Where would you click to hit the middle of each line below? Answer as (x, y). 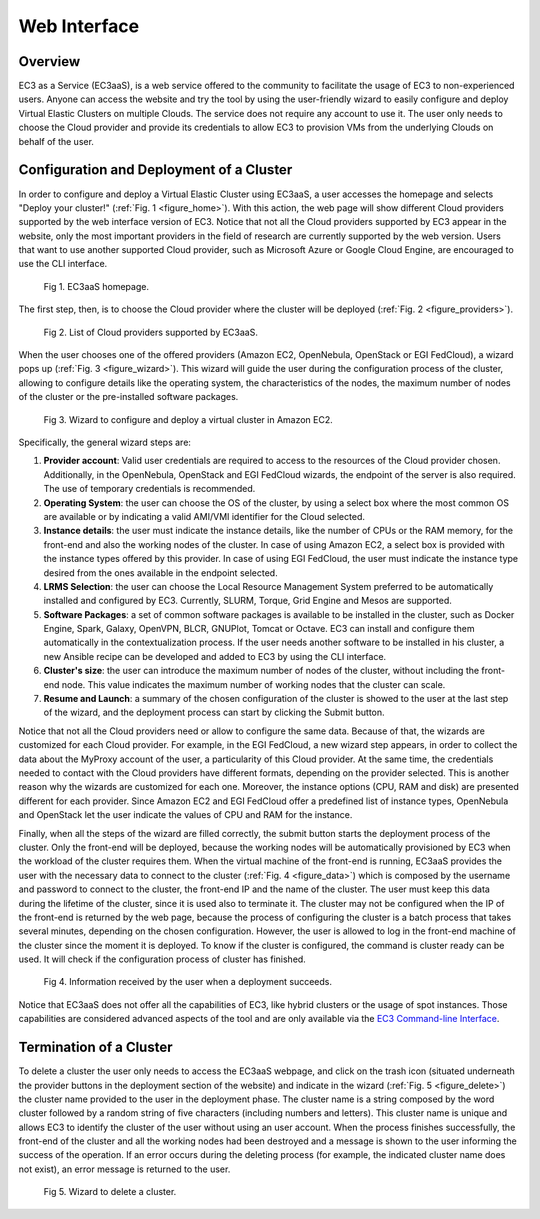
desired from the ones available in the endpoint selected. (161, 572)
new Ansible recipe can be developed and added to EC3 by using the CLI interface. (215, 656)
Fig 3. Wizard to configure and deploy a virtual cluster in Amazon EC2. (188, 419)
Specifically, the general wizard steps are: (105, 442)
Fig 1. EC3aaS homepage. (96, 286)
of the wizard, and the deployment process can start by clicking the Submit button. (214, 712)
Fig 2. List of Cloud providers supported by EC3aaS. (151, 332)
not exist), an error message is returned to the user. (124, 1169)
